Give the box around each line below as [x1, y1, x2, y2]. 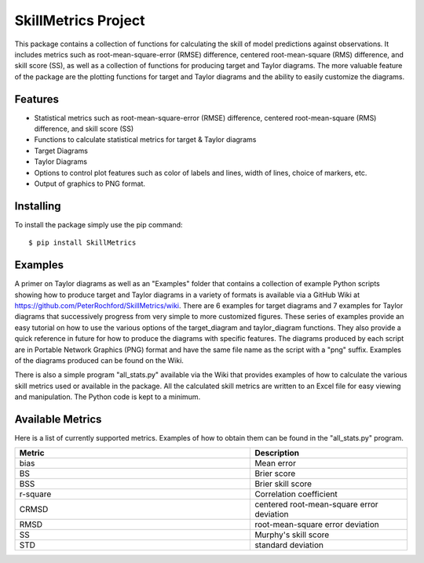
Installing [14, 199, 62, 212]
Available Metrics [14, 412, 102, 426]
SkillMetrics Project [14, 12, 145, 29]
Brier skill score [254, 478, 313, 489]
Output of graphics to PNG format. [34, 179, 145, 188]
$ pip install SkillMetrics [28, 238, 137, 247]
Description [254, 448, 300, 459]
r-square [19, 489, 52, 499]
